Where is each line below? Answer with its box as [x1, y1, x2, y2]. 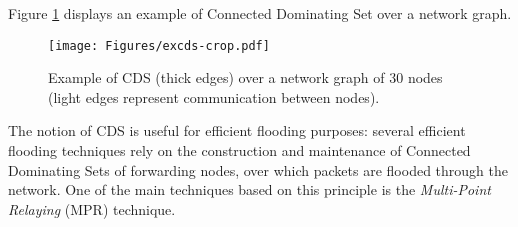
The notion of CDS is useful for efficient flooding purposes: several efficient [8, 120, 466, 141]
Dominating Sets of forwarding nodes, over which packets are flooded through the [8, 159, 508, 180]
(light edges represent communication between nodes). [48, 86, 380, 107]
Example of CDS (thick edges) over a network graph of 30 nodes [48, 67, 443, 88]
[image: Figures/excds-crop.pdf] [48, 38, 270, 53]
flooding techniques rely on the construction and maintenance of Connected [8, 140, 471, 161]
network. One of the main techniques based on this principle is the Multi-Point [8, 179, 491, 200]
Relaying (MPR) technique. [8, 198, 176, 219]
